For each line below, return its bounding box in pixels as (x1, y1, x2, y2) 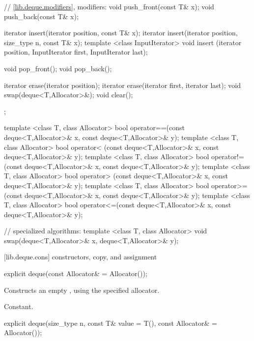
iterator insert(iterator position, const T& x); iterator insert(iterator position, (4, 28, 238, 38)
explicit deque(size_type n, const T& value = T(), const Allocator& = (4, 317, 217, 328)
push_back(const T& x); (4, 11, 79, 21)
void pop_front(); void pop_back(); (4, 63, 112, 73)
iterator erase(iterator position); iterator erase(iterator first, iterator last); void (4, 80, 241, 90)
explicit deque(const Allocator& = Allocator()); (4, 268, 147, 279)
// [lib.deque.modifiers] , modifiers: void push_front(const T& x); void (4, 1, 214, 11)
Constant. (4, 301, 33, 312)
